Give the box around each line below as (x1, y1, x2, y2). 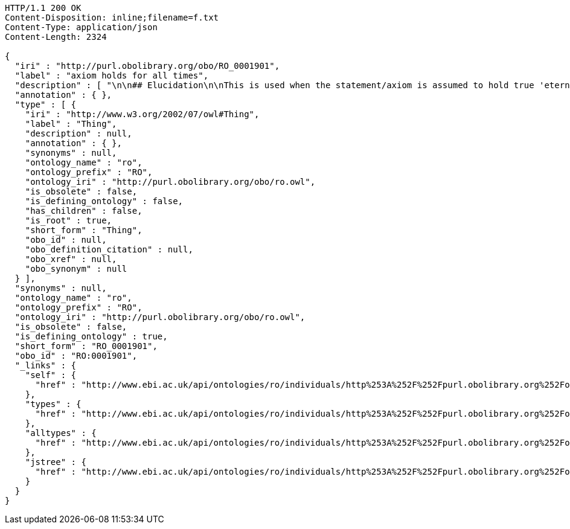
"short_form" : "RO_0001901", (14, 341, 158, 351)
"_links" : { (14, 361, 77, 370)
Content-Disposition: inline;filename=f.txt (5, 13, 219, 22)
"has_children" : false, (25, 206, 142, 216)
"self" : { (25, 370, 77, 380)
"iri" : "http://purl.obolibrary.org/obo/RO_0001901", (14, 61, 280, 71)
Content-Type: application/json (5, 22, 158, 32)
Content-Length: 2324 (5, 32, 107, 42)
